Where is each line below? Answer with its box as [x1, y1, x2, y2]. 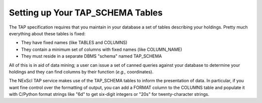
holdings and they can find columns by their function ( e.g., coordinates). [9, 69, 154, 74]
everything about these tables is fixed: [9, 30, 86, 36]
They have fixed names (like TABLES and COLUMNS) [21, 40, 128, 45]
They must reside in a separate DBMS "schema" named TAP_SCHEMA [21, 53, 162, 59]
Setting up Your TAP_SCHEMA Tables [9, 7, 163, 18]
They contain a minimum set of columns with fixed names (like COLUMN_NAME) [21, 46, 182, 52]
